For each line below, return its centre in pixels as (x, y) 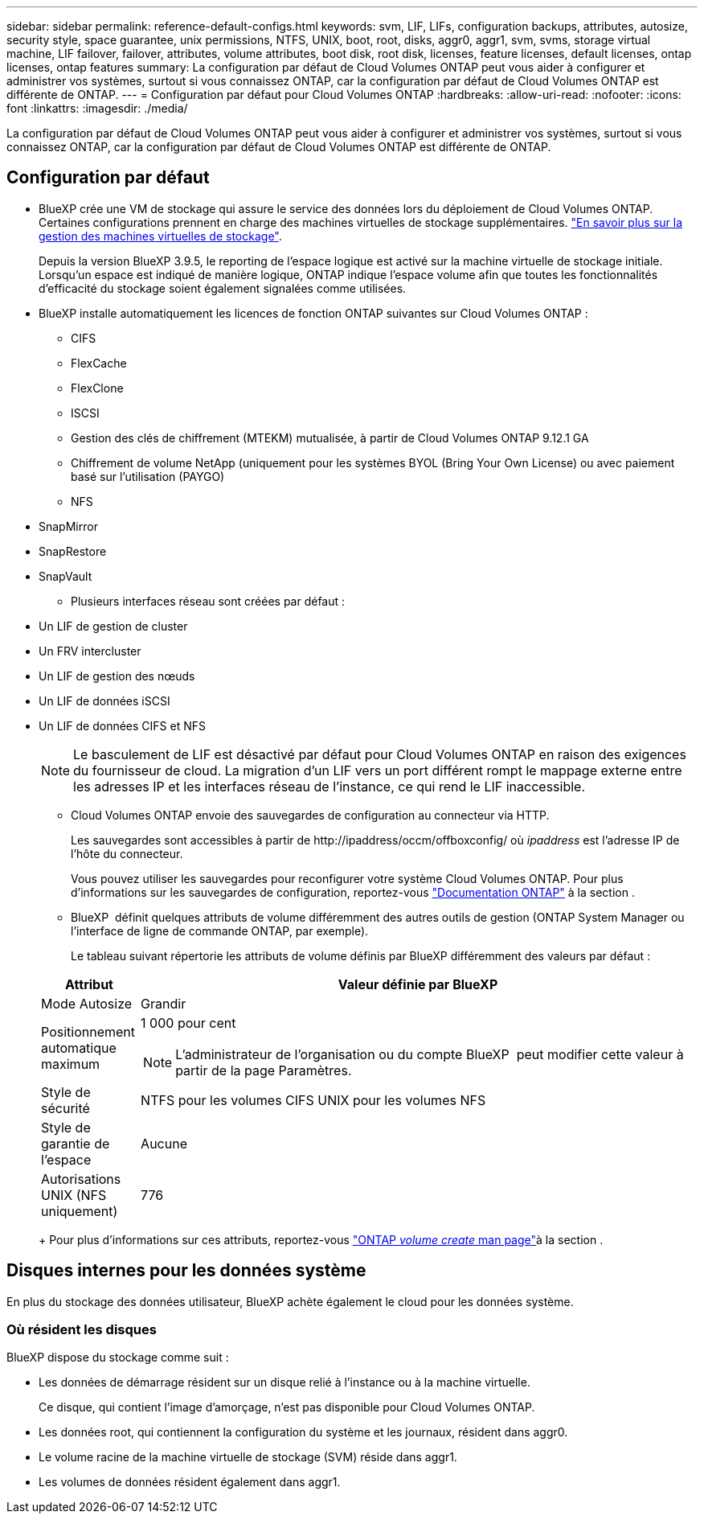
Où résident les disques (82, 1330)
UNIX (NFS (74, 1195)
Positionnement (88, 1031)
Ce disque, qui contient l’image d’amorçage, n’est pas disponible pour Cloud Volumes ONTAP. (287, 1407)
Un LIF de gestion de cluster (113, 626)
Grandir (164, 1003)
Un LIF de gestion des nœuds (117, 676)
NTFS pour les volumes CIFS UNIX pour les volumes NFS (313, 1100)
